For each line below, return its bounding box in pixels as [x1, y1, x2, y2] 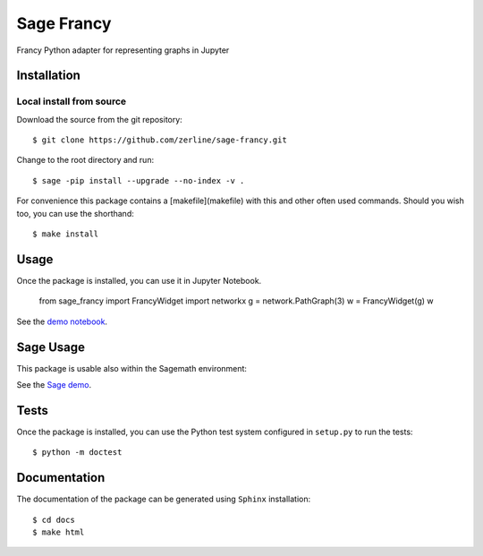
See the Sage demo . [16, 380, 92, 390]
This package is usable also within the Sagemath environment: [16, 363, 248, 373]
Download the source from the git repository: [16, 114, 182, 124]
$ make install [32, 229, 99, 239]
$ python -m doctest [32, 448, 123, 458]
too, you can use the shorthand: [16, 208, 134, 218]
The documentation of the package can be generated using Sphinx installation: [16, 493, 311, 505]
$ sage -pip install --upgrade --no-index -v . [32, 175, 245, 185]
